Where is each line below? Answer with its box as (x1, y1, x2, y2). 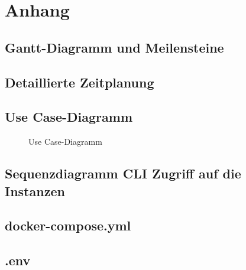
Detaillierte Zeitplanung (5, 73, 154, 91)
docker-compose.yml (5, 216, 131, 235)
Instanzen (5, 181, 65, 200)
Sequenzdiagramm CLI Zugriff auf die (5, 164, 241, 183)
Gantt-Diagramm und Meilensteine (5, 38, 224, 56)
